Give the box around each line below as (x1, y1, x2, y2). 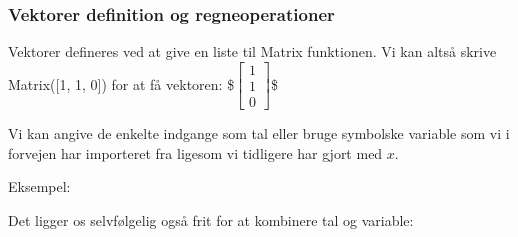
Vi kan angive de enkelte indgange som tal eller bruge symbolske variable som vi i (8, 122, 510, 143)
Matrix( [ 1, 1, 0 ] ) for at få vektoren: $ (8, 73, 235, 94)
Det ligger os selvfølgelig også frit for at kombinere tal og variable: (8, 209, 414, 230)
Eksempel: (8, 176, 71, 197)
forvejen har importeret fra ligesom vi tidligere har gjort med (8, 142, 383, 163)
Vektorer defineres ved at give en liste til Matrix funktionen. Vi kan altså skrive (8, 41, 497, 62)
